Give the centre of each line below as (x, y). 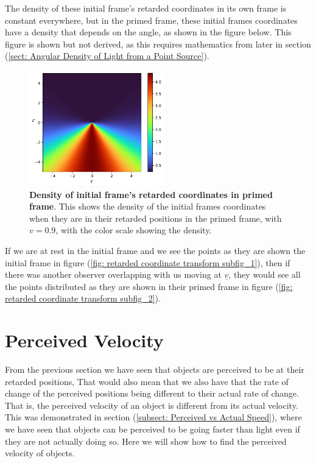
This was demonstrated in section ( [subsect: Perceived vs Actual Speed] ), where (153, 417)
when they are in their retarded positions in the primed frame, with (156, 218)
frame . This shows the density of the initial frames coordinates (148, 206)
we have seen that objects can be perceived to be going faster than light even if (153, 429)
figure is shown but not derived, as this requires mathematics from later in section (158, 44)
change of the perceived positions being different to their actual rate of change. (152, 393)
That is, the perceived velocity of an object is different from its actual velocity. (152, 405)
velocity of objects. (40, 453)
